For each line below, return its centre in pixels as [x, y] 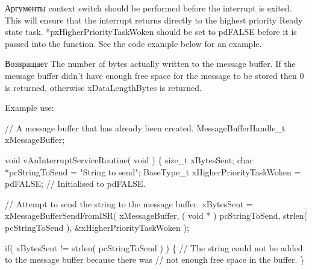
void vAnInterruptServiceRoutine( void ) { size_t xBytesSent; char [129, 159]
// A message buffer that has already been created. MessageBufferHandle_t [145, 127]
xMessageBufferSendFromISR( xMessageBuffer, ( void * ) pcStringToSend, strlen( [156, 215]
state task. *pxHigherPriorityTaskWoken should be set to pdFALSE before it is [151, 32]
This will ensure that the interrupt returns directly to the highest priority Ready [154, 20]
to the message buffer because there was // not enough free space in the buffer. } [155, 259]
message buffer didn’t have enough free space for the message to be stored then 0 [154, 75]
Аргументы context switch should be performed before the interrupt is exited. [148, 8]
